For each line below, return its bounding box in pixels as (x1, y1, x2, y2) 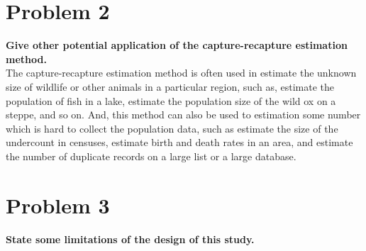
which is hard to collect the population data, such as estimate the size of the (6, 121, 338, 135)
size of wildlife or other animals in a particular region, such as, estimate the (6, 79, 334, 94)
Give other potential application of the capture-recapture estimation (6, 38, 348, 52)
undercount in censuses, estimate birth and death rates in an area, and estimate (6, 135, 353, 150)
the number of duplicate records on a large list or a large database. (6, 148, 296, 163)
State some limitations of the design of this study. (6, 231, 255, 246)
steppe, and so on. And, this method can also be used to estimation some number (6, 107, 361, 122)
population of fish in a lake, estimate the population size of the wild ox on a (6, 93, 336, 108)
